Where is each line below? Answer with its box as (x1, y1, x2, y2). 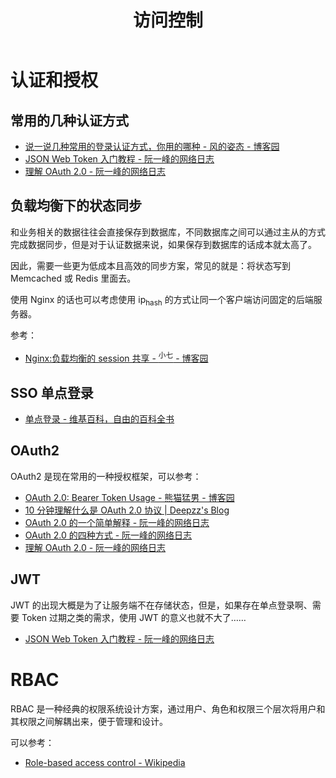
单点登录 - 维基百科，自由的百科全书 (24, 413, 175, 425)
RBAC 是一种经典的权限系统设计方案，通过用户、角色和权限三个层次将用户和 (10, 702, 326, 715)
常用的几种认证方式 (10, 112, 129, 129)
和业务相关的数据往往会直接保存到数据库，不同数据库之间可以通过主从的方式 (10, 226, 326, 238)
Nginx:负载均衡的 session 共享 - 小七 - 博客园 (24, 351, 209, 365)
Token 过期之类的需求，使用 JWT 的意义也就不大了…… (21, 611, 247, 623)
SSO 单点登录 (10, 384, 94, 401)
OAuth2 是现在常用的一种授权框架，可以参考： (10, 470, 202, 482)
